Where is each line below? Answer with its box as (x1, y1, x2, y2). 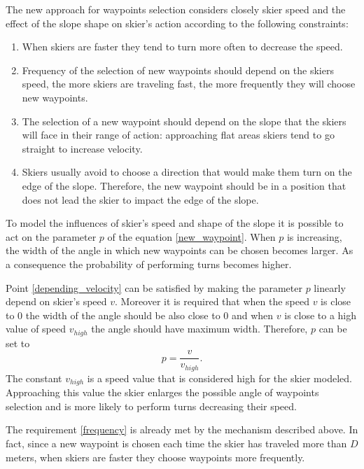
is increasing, (286, 229, 342, 244)
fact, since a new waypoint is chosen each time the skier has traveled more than (6, 436, 347, 451)
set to (6, 335, 30, 350)
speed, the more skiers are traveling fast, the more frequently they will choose (22, 76, 356, 91)
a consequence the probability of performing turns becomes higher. (6, 256, 292, 271)
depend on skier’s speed (6, 294, 107, 309)
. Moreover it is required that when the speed (115, 294, 309, 309)
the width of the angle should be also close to (25, 307, 220, 322)
